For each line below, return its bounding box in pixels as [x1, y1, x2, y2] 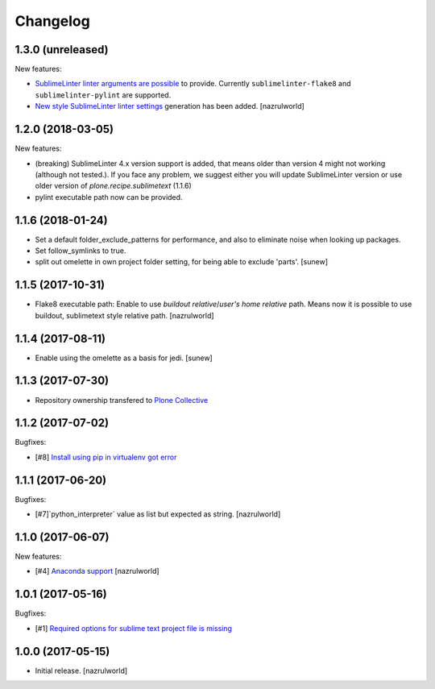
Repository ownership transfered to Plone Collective [35, 395, 209, 405]
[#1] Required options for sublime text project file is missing [35, 623, 233, 633]
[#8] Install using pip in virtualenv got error [35, 452, 177, 462]
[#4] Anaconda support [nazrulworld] [35, 567, 160, 576]
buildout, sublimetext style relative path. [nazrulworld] [35, 310, 214, 320]
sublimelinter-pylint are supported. [35, 89, 172, 100]
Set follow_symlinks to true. [35, 246, 126, 255]
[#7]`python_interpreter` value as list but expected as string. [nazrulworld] [35, 509, 281, 519]
